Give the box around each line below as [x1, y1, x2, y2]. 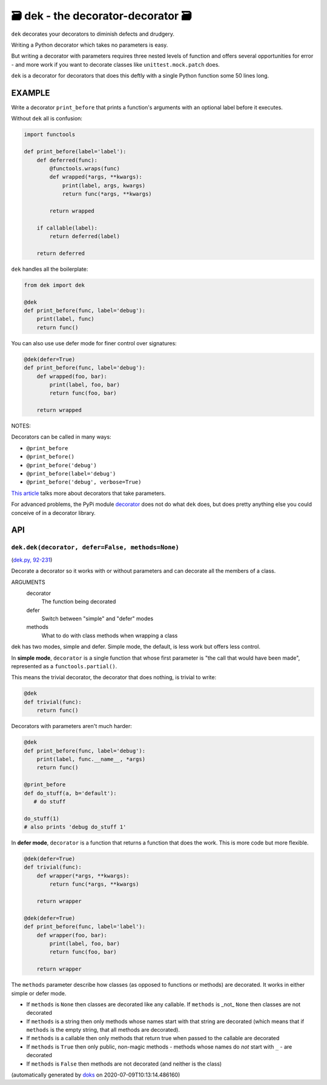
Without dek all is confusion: [11, 115, 83, 122]
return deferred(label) [49, 233, 121, 240]
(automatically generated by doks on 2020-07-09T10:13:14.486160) [11, 1071, 180, 1078]
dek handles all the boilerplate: [11, 265, 88, 273]
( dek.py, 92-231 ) [11, 556, 53, 563]
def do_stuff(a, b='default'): [24, 789, 117, 797]
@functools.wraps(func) [49, 165, 121, 172]
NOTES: [11, 422, 31, 430]
